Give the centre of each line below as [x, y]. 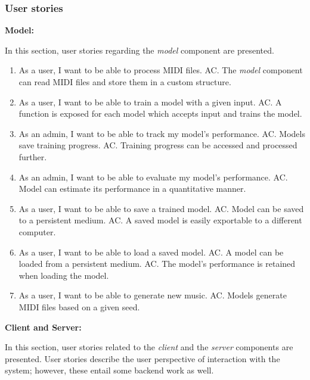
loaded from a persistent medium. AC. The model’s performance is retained [157, 264]
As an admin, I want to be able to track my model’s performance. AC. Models [162, 133]
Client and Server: [43, 327]
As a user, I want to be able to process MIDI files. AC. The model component [161, 70]
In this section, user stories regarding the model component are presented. [139, 50]
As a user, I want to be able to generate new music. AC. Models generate [153, 295]
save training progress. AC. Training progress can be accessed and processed [158, 145]
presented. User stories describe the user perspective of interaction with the [142, 358]
